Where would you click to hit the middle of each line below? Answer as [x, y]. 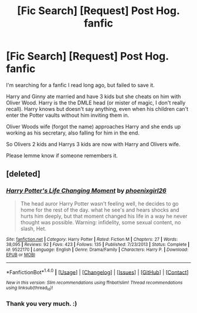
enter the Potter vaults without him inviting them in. [68, 115]
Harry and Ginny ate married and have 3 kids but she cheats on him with [94, 96]
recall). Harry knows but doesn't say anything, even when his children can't [97, 109]
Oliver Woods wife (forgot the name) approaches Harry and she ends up [93, 126]
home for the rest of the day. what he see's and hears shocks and [100, 210]
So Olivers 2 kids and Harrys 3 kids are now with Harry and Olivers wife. [93, 144]
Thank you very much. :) [42, 304]
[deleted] [23, 174]
